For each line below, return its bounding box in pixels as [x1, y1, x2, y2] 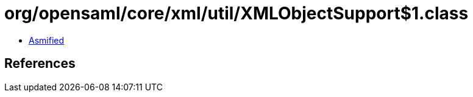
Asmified [29, 35, 65, 45]
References [4, 56, 76, 72]
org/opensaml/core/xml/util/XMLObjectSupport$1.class [4, 3, 469, 24]
